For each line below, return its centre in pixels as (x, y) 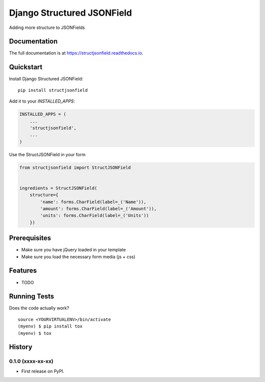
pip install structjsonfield (53, 90)
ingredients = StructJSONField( (58, 188)
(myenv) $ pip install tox (50, 326)
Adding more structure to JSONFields (47, 27)
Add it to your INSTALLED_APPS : (42, 101)
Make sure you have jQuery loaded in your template (74, 250)
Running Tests (31, 296)
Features (23, 271)
